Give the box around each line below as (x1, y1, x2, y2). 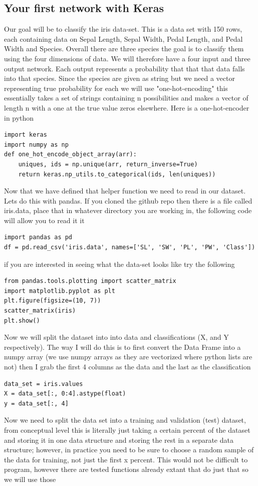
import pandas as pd (4, 234, 73, 241)
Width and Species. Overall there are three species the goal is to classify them (4, 43, 244, 54)
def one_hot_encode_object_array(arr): (4, 151, 137, 158)
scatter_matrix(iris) (4, 307, 76, 315)
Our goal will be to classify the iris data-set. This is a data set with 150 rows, (4, 24, 242, 34)
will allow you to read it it (4, 215, 85, 225)
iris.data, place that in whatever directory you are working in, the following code (4, 205, 252, 216)
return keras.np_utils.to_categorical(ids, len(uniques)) (18, 170, 216, 178)
